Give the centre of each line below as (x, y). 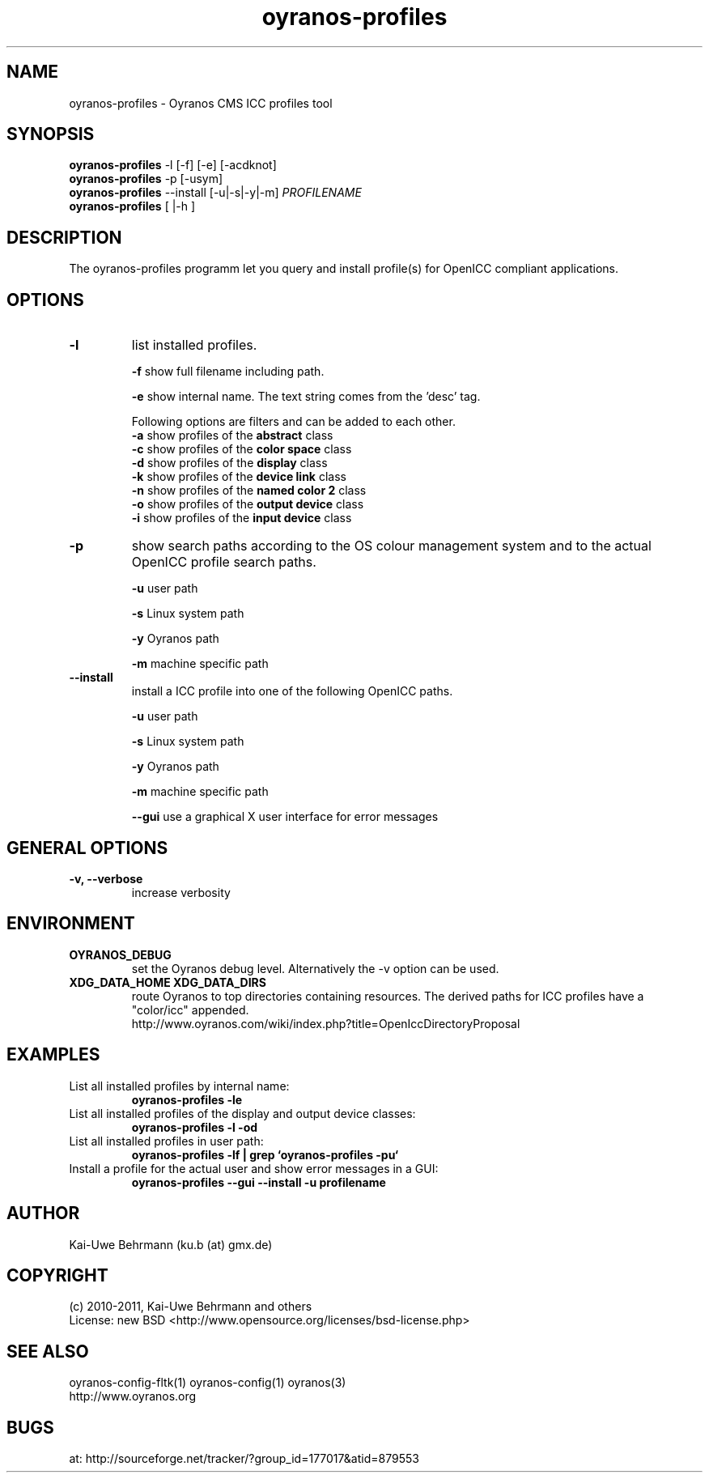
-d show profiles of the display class (229, 463)
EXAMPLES (53, 1055)
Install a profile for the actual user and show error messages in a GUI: (254, 1168)
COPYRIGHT (57, 1275)
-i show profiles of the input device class (242, 518)
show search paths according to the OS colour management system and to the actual (391, 546)
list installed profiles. (194, 345)
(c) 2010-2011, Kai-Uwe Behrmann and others (191, 1307)
